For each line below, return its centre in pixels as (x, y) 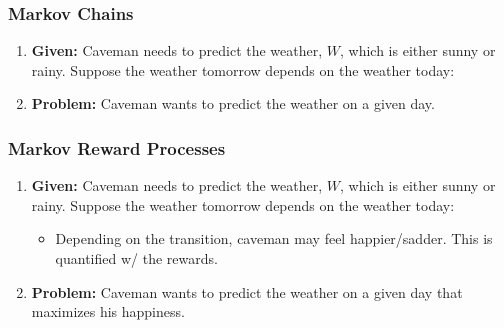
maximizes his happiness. (108, 311)
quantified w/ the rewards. (136, 258)
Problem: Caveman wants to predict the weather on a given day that (247, 291)
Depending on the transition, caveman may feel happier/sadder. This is (274, 238)
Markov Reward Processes (117, 147)
